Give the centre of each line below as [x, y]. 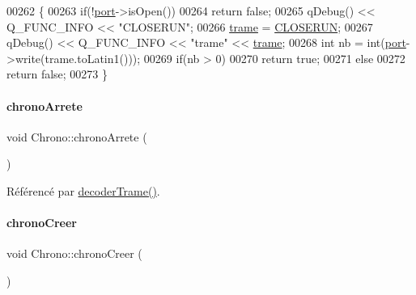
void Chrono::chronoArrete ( [77, 136]
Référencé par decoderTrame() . [83, 190]
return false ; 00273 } [57, 74]
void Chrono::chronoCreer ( [74, 253]
